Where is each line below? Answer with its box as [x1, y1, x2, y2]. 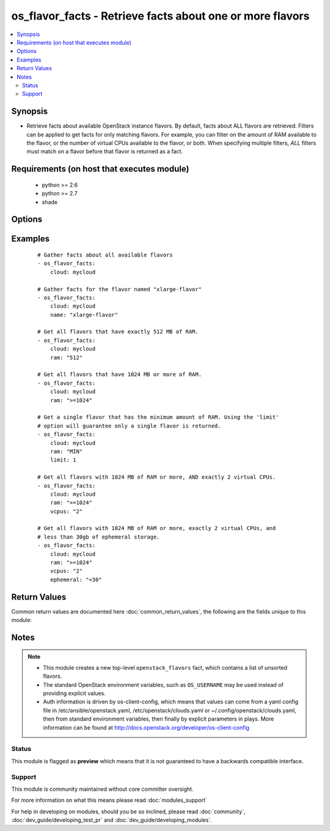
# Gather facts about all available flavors [37, 251, 174, 258]
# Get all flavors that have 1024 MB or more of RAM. [37, 371, 202, 378]
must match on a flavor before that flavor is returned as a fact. [26, 148, 183, 155]
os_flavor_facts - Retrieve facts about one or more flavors [11, 9, 310, 23]
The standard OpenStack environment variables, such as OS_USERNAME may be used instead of [43, 681, 284, 688]
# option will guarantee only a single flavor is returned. [37, 422, 221, 429]
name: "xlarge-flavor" [50, 311, 119, 318]
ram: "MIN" [50, 448, 83, 455]
